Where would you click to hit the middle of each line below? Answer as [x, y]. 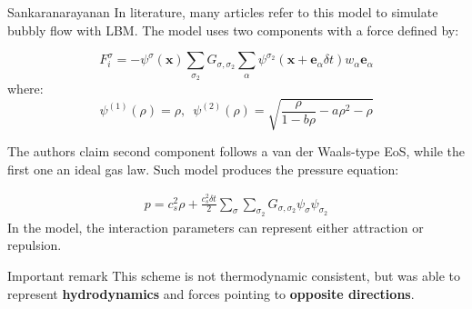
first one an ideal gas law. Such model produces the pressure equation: [203, 169]
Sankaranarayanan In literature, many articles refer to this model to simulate [223, 12]
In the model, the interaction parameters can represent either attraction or [216, 227]
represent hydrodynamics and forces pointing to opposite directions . [211, 293]
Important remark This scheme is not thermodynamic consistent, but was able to [234, 275]
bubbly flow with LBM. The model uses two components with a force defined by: [233, 30]
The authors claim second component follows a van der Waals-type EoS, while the [236, 151]
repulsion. [35, 245]
